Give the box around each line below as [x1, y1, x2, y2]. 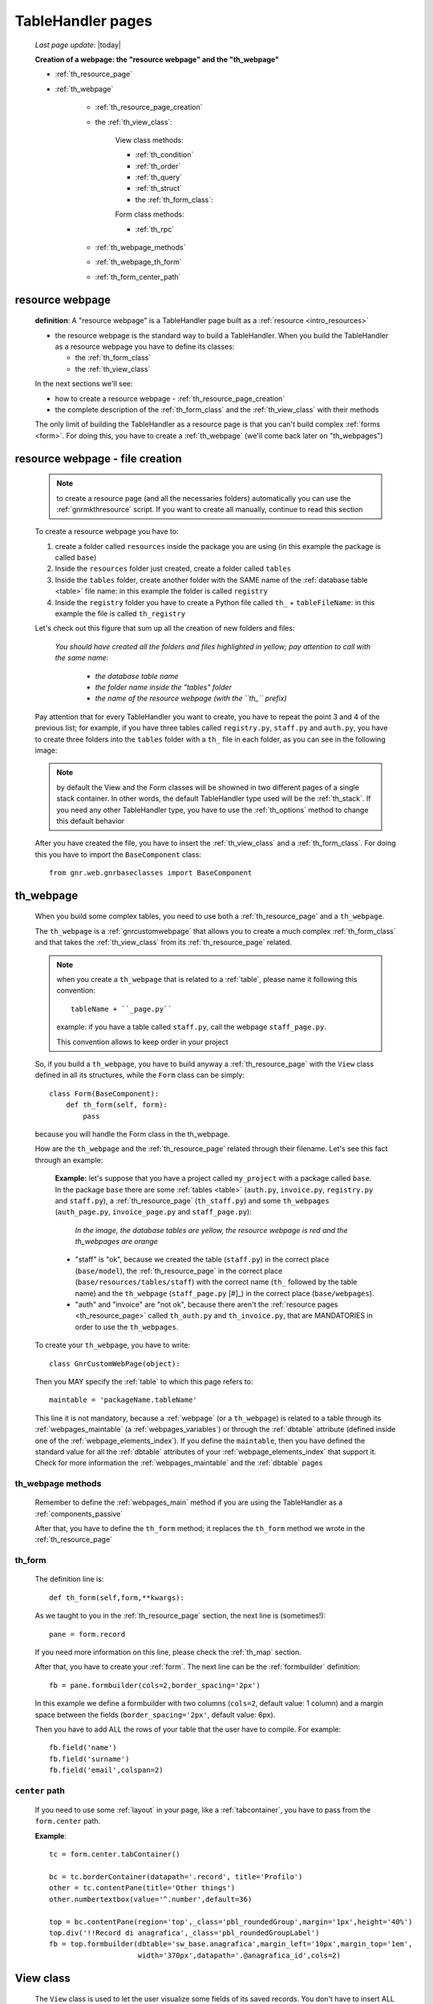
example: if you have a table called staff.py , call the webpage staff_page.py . [56, 1022, 326, 1032]
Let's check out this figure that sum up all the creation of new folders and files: [34, 624, 295, 633]
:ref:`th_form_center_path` [95, 272, 181, 281]
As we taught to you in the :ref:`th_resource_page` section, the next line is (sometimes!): [34, 1611, 326, 1621]
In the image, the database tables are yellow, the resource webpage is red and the [75, 1225, 348, 1234]
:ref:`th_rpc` [135, 224, 175, 234]
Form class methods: [115, 209, 184, 220]
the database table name [95, 671, 179, 681]
